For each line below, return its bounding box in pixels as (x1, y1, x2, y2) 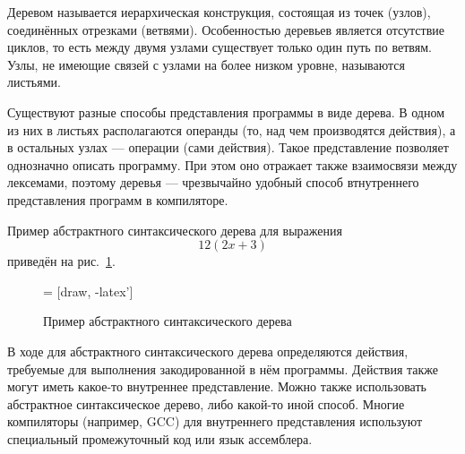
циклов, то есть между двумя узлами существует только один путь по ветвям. (7, 38, 432, 56)
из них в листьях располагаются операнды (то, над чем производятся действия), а (7, 120, 456, 139)
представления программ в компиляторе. (7, 190, 228, 209)
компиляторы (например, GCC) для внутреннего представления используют (7, 412, 423, 431)
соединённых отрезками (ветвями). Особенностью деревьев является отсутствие (7, 20, 445, 39)
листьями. (7, 73, 61, 91)
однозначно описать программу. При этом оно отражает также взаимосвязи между (7, 155, 458, 174)
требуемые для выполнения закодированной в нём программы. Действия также (7, 359, 438, 378)
